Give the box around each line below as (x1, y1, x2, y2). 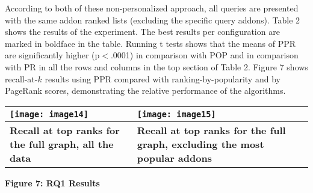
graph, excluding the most (137, 136, 264, 151)
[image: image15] (137, 109, 216, 119)
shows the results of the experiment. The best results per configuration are (5, 25, 280, 38)
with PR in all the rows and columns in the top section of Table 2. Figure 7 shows (5, 60, 308, 73)
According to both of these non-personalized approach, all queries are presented (5, 2, 299, 14)
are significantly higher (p (5, 49, 100, 61)
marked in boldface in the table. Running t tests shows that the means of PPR (5, 37, 296, 49)
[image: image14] (10, 109, 88, 119)
